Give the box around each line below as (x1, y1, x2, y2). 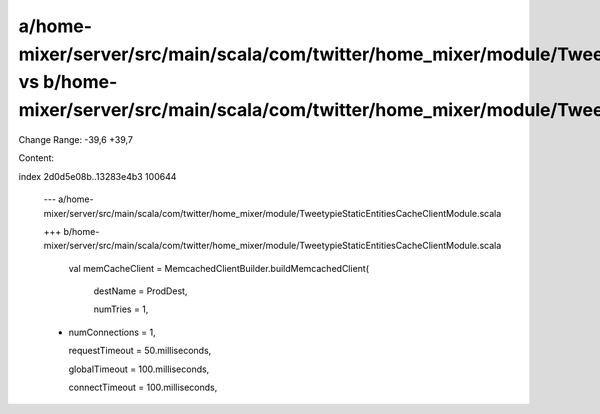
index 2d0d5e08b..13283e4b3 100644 (18, 170, 177, 182)
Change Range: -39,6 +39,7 (18, 133, 134, 145)
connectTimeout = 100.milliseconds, (68, 381, 218, 394)
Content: (18, 152, 55, 164)
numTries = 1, (93, 303, 149, 315)
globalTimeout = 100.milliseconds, (68, 363, 210, 375)
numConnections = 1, (68, 326, 157, 338)
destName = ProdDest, (93, 285, 188, 297)
